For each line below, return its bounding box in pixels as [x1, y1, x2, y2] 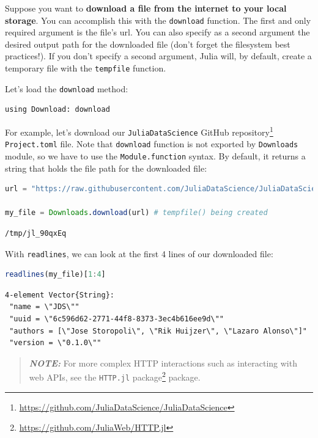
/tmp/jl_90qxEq [5, 228, 67, 238]
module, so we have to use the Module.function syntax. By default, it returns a [5, 149, 306, 162]
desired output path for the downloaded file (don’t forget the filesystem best [5, 37, 290, 50]
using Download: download [5, 105, 110, 114]
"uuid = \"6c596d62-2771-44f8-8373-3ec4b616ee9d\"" [9, 314, 224, 323]
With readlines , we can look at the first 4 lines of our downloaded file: [5, 247, 273, 260]
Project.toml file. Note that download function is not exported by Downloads [5, 137, 298, 150]
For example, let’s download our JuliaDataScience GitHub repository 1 [5, 123, 273, 138]
